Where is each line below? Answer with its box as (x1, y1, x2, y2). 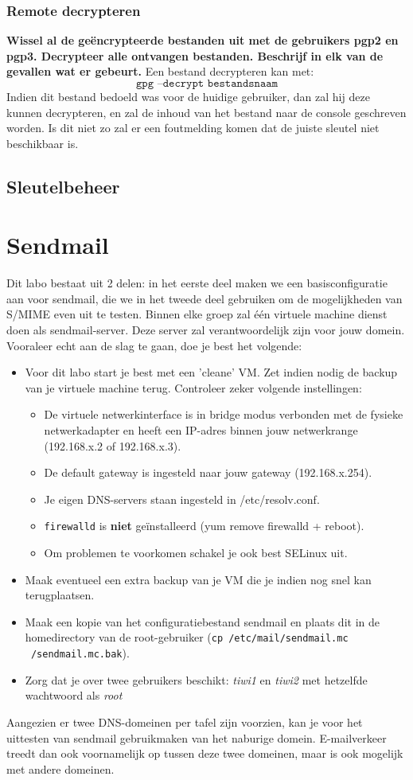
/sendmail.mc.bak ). (30, 645, 130, 661)
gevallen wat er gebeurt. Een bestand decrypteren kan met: (6, 63, 314, 80)
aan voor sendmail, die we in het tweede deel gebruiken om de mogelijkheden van (6, 290, 403, 306)
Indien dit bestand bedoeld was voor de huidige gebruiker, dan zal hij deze (6, 88, 370, 104)
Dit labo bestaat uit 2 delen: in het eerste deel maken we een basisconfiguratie (6, 275, 388, 291)
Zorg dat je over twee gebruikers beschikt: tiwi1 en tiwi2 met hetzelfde (25, 671, 368, 688)
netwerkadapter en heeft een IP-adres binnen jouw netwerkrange (44, 422, 358, 439)
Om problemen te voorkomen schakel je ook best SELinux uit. (44, 544, 348, 561)
